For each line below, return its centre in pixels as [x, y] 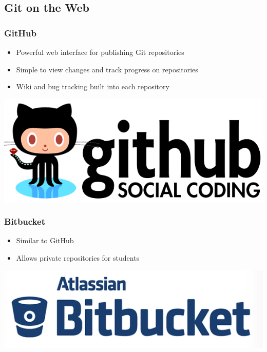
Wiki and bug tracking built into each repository [93, 86]
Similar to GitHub [45, 240]
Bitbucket [25, 221]
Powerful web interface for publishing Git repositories [100, 52]
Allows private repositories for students [78, 258]
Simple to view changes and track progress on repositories [107, 69]
